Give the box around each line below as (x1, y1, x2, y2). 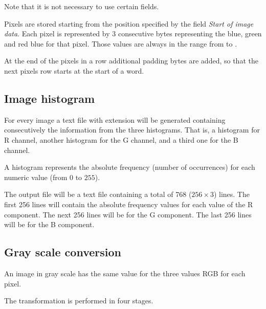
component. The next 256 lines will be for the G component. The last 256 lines (4, 209, 252, 219)
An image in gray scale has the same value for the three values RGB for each (4, 268, 246, 278)
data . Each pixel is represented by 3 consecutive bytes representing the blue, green (4, 28, 262, 39)
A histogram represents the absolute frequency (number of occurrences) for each (4, 162, 255, 172)
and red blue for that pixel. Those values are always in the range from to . (4, 38, 237, 49)
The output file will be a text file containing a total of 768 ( (4, 189, 192, 200)
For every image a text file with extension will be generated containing (4, 114, 226, 125)
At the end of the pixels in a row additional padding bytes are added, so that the (4, 55, 258, 66)
